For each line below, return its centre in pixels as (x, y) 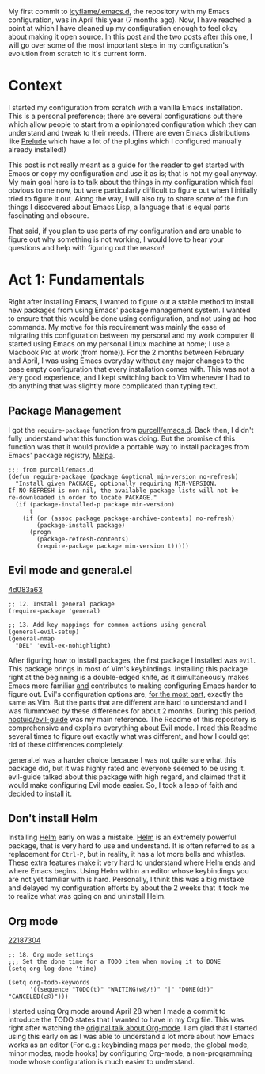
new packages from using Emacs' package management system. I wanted (129, 310)
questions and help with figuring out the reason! (86, 247)
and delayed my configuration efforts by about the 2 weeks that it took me (129, 888)
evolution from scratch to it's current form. (78, 54)
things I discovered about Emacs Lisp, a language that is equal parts (119, 207)
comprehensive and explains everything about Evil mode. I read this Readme (133, 728)
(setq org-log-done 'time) (53, 969)
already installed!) (38, 149)
